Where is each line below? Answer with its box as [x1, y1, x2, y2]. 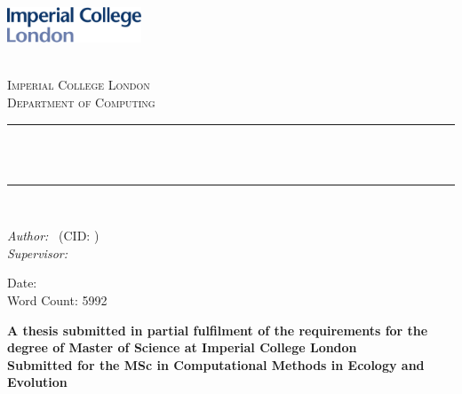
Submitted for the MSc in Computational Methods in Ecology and [7, 355, 425, 374]
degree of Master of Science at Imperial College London [7, 338, 357, 357]
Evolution [7, 373, 68, 391]
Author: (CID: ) [7, 226, 100, 245]
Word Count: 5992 [7, 291, 108, 310]
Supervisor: [7, 243, 68, 262]
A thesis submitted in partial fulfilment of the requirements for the [7, 320, 428, 339]
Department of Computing [7, 92, 155, 111]
